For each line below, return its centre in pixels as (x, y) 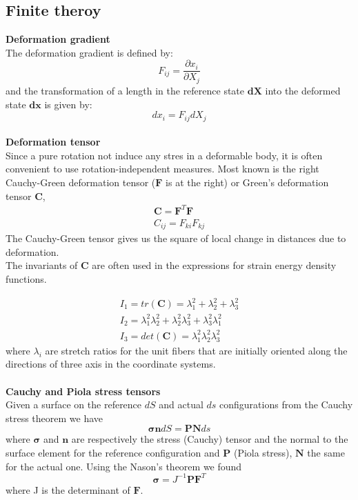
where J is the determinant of (68, 489)
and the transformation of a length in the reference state (125, 90)
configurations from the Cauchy (286, 404)
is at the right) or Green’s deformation (247, 182)
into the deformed (303, 90)
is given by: (68, 104)
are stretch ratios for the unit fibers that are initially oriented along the (196, 350)
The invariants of (42, 265)
